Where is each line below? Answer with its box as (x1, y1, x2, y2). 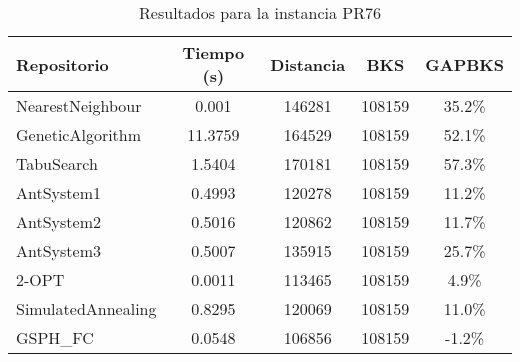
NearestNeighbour (16, 94, 142, 117)
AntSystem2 (16, 210, 101, 233)
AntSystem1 (16, 181, 101, 204)
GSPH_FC (16, 326, 94, 349)
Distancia (270, 52, 346, 76)
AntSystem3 (16, 239, 101, 262)
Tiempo (182, 41, 245, 64)
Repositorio (16, 52, 109, 76)
